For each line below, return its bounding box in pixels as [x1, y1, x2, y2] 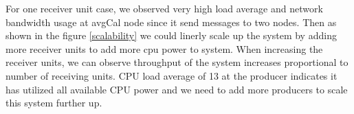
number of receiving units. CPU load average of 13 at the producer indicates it [5, 68, 338, 82]
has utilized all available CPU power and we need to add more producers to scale [5, 82, 348, 96]
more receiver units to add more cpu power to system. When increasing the [5, 41, 323, 56]
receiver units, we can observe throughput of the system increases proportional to [5, 55, 349, 69]
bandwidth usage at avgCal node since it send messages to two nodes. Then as [5, 14, 337, 29]
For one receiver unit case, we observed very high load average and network [5, 1, 323, 15]
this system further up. [5, 95, 102, 110]
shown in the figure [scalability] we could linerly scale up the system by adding [5, 28, 337, 43]
